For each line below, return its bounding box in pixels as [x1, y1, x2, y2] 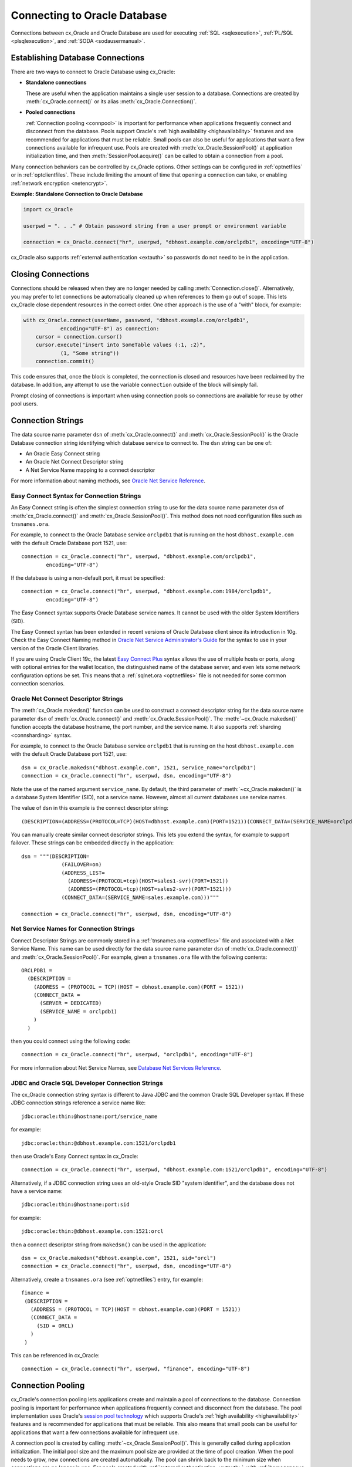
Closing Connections [11, 269, 90, 279]
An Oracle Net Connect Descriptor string [25, 458, 124, 465]
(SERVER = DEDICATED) [39, 1000, 102, 1006]
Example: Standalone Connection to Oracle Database [11, 190, 143, 197]
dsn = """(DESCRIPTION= [21, 853, 90, 860]
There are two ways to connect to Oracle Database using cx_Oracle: [11, 68, 175, 75]
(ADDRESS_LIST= [61, 869, 105, 876]
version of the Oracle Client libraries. [11, 644, 100, 651]
